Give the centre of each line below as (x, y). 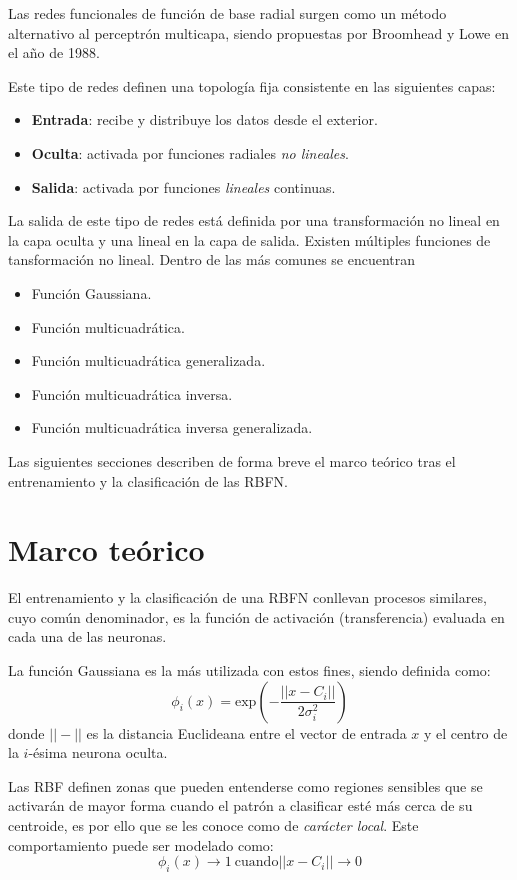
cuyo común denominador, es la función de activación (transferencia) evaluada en (256, 616)
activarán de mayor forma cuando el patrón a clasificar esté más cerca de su (240, 805)
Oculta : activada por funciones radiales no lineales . (190, 152)
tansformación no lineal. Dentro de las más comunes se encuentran (212, 259)
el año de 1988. (54, 52)
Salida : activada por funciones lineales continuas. (183, 186)
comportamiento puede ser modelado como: (141, 844)
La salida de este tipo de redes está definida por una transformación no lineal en (254, 220)
